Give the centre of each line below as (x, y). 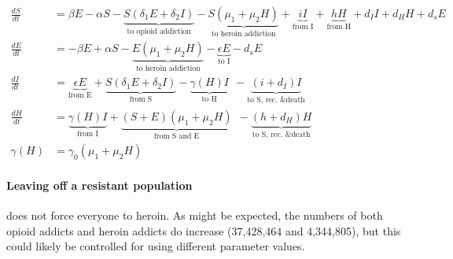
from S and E (177, 136)
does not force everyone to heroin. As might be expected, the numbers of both (195, 215)
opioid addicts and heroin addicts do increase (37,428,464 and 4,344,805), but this (204, 230)
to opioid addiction (159, 31)
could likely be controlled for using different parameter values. (156, 246)
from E (80, 96)
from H (339, 26)
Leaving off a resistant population (99, 185)
